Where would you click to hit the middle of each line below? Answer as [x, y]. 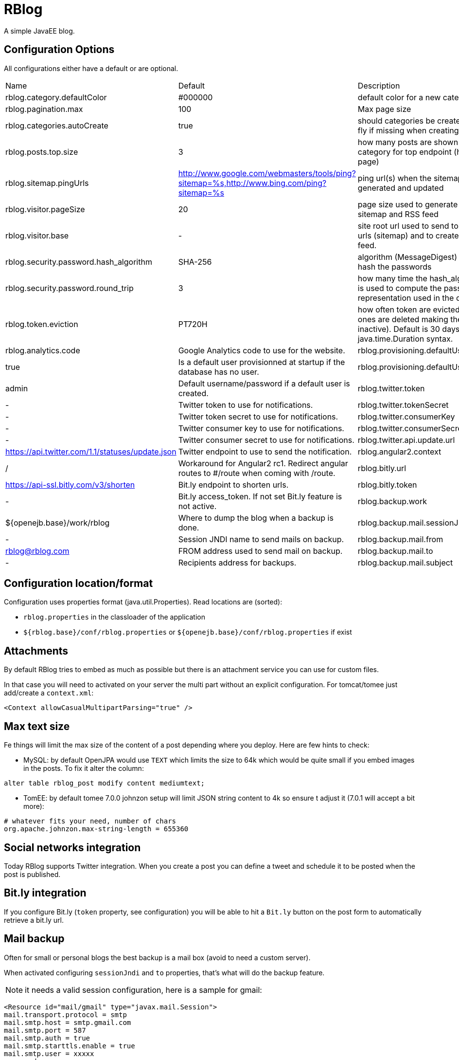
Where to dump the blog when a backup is [256, 518]
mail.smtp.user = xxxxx [49, 1053]
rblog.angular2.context [399, 451]
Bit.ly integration [45, 893]
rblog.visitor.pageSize [45, 209]
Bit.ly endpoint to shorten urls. [233, 484]
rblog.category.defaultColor [56, 97]
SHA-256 [195, 262]
